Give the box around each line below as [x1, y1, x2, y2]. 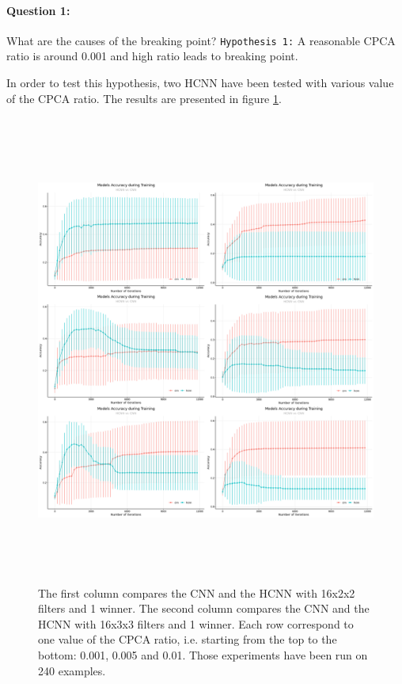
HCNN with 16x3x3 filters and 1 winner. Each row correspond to [38, 615, 354, 632]
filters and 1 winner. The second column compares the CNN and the [38, 600, 370, 617]
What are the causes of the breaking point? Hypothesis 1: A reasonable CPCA [6, 32, 396, 48]
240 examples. [38, 662, 106, 678]
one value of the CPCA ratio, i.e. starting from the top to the [38, 631, 337, 648]
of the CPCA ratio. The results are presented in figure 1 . [6, 90, 282, 106]
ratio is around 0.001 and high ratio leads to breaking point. [6, 48, 298, 64]
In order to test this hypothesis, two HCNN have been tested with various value [6, 75, 394, 91]
